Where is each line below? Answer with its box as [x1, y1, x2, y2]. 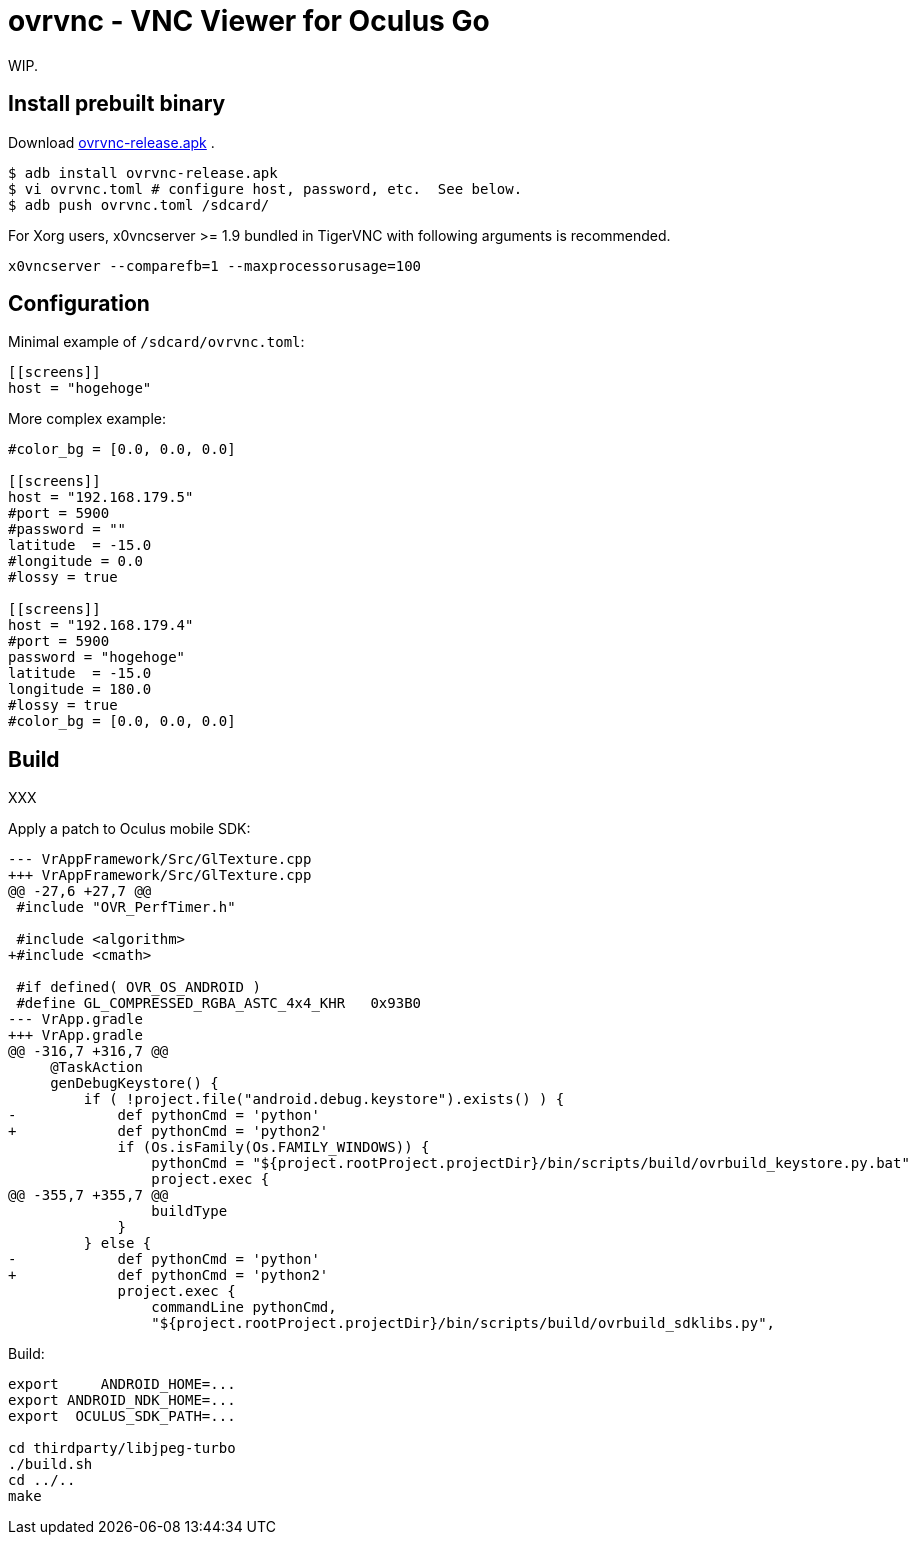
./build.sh [8, 1456, 93, 1473]
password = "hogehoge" [8, 649, 186, 666]
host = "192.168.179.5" [8, 489, 194, 506]
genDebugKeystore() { [50, 1075, 219, 1092]
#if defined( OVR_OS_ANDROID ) [16, 979, 261, 996]
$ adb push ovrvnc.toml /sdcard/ [8, 196, 270, 213]
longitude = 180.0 [8, 681, 152, 698]
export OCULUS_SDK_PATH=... [8, 1408, 236, 1425]
